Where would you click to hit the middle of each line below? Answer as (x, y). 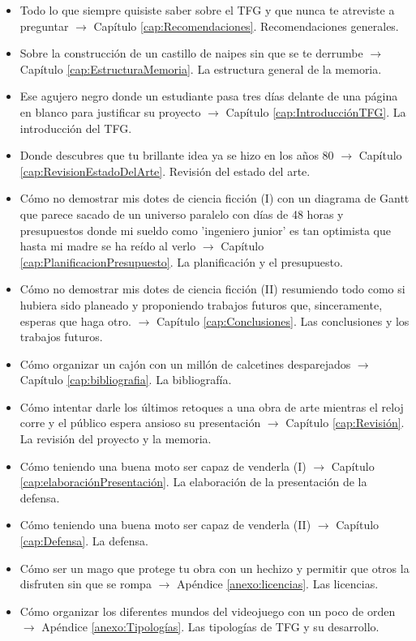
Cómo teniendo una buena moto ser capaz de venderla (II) (165, 525)
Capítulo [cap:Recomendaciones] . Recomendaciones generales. (246, 26)
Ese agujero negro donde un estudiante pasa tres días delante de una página (209, 96)
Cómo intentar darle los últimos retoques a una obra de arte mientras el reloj (212, 406)
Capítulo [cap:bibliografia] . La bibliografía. (126, 380)
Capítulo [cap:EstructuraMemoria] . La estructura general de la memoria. (201, 68)
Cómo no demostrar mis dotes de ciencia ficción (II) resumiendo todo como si (212, 289)
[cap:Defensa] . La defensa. (84, 541)
